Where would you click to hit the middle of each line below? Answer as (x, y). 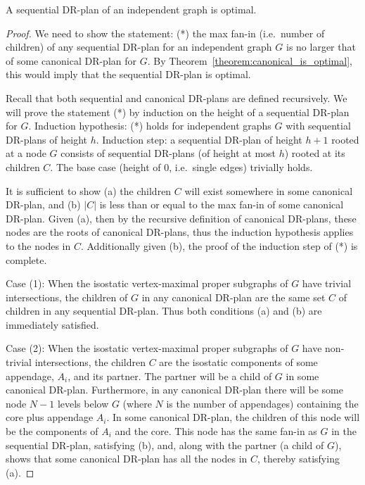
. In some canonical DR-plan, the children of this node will (233, 417)
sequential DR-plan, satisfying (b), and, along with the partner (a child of (165, 445)
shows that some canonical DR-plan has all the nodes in (127, 459)
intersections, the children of (67, 297)
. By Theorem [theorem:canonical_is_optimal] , (250, 60)
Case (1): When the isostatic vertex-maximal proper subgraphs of (147, 283)
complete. (26, 259)
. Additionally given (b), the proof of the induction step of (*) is (219, 245)
